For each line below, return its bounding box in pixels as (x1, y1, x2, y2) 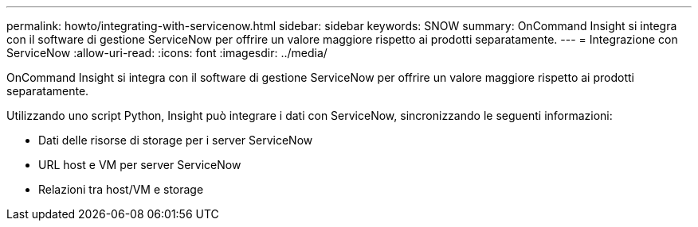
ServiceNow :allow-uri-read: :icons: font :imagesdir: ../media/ (6, 46, 327, 60)
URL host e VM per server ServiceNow (38, 158, 241, 171)
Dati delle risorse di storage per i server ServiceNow (38, 133, 313, 147)
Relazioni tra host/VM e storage (38, 183, 204, 196)
